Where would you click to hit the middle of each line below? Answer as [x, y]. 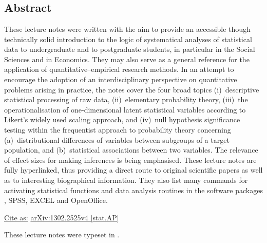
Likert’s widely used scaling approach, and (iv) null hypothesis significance [122, 119]
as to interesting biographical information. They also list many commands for [126, 180]
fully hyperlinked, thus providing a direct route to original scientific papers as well [133, 170]
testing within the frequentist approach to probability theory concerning [118, 129]
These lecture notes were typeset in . [62, 235]
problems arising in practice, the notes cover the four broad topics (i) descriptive [132, 89]
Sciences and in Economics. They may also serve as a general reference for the [127, 59]
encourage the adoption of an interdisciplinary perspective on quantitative [121, 79]
